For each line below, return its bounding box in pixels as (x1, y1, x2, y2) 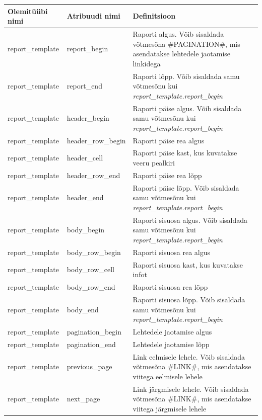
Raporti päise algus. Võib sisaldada (133, 103, 242, 113)
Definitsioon (133, 11, 176, 21)
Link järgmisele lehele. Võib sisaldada (133, 383, 249, 394)
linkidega (133, 58, 161, 68)
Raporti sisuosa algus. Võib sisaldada (133, 214, 248, 225)
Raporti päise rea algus (133, 135, 205, 145)
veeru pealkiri (133, 157, 175, 168)
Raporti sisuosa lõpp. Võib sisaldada (133, 294, 245, 304)
